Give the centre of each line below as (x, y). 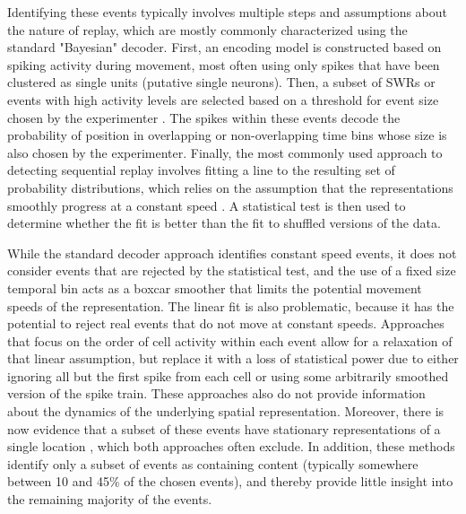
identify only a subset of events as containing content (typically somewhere (213, 463)
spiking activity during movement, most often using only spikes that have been (224, 64)
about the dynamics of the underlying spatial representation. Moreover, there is (226, 411)
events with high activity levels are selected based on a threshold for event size (223, 99)
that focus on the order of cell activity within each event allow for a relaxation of (230, 340)
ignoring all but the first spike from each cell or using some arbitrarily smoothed (228, 375)
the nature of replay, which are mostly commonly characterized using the (207, 29)
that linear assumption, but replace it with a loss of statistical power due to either (233, 358)
